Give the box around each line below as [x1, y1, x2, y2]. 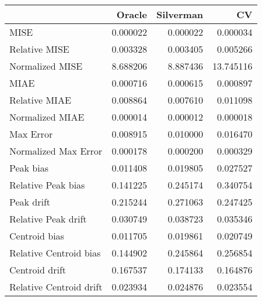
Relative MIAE [9, 93, 71, 107]
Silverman [156, 8, 204, 21]
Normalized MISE [9, 59, 83, 73]
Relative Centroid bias [9, 246, 101, 259]
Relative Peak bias [9, 178, 85, 191]
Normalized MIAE [9, 110, 85, 124]
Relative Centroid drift [9, 280, 103, 293]
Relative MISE [9, 42, 69, 56]
